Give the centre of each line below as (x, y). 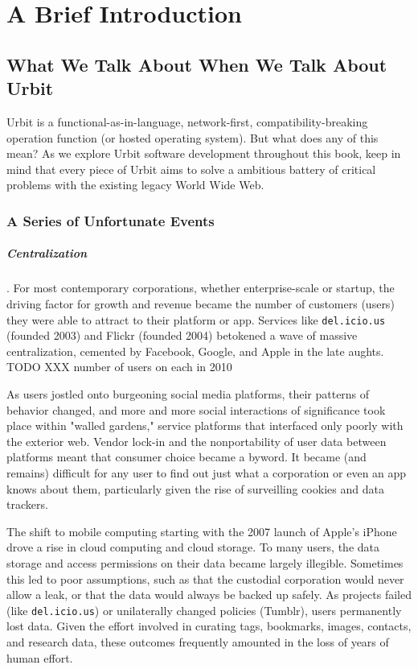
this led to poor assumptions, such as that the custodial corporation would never (205, 578)
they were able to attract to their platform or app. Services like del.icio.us (196, 319)
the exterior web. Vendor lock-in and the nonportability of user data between (197, 441)
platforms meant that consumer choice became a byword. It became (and (186, 457)
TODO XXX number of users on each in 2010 (119, 367)
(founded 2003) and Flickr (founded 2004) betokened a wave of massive (182, 335)
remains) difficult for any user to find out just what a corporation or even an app (207, 472)
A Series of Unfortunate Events (111, 220)
